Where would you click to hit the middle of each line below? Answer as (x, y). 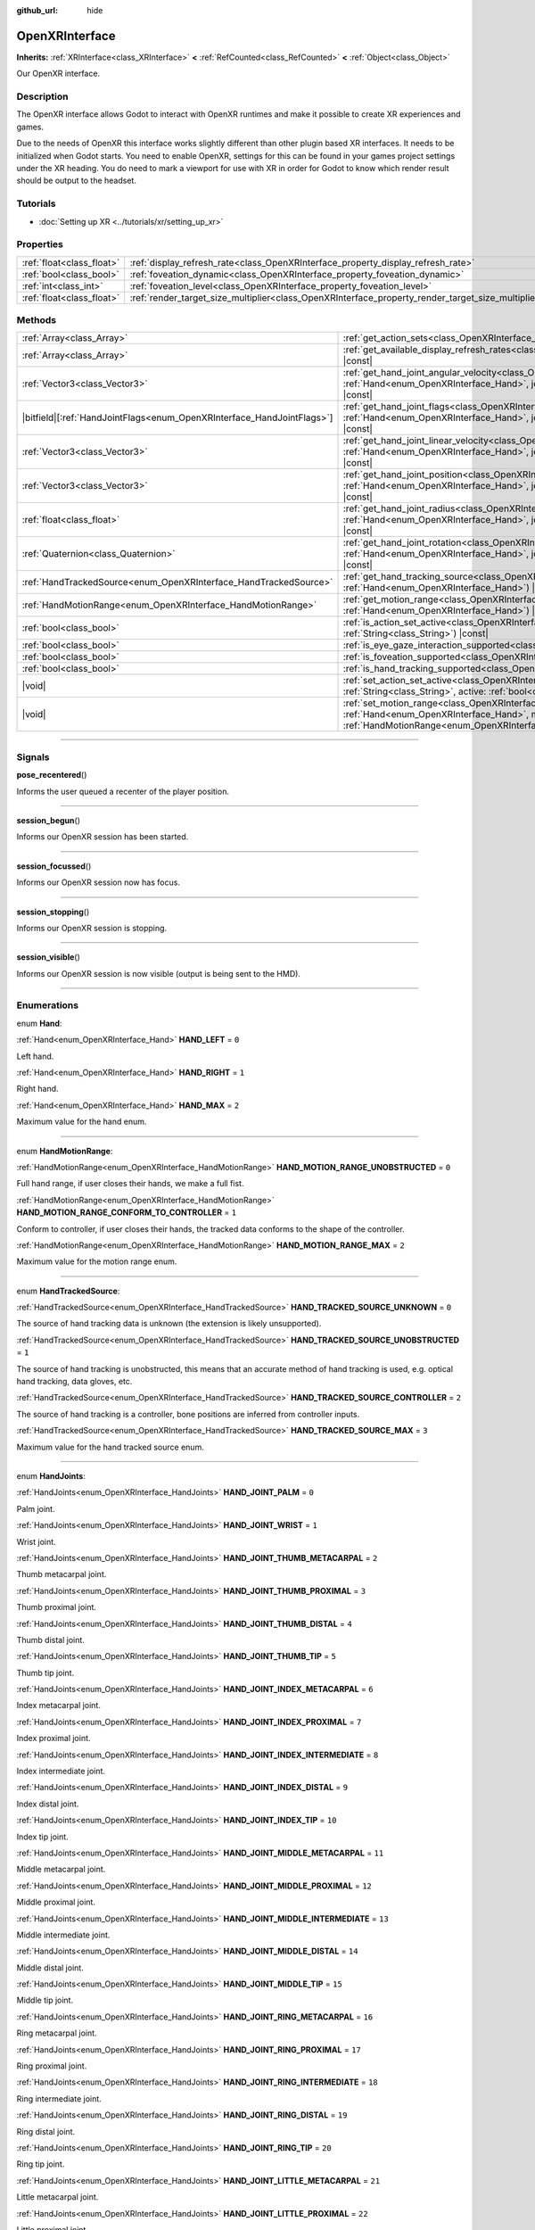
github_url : (37, 10)
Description (42, 96)
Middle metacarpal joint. (61, 1870)
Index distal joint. (48, 1804)
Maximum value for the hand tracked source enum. (110, 1447)
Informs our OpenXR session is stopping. (92, 928)
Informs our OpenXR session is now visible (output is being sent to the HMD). (158, 973)
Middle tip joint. (45, 2000)
